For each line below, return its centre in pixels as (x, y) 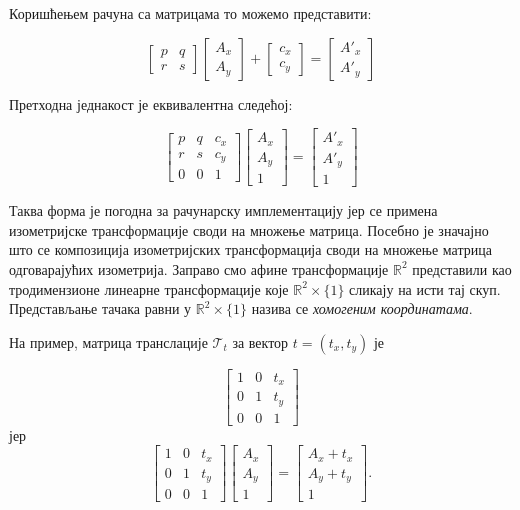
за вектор (260, 341)
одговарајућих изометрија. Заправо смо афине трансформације (199, 268)
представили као (462, 268)
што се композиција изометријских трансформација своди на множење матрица (250, 249)
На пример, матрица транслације (108, 341)
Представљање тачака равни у (100, 308)
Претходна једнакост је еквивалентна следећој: (151, 103)
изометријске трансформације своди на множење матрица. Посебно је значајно (249, 229)
